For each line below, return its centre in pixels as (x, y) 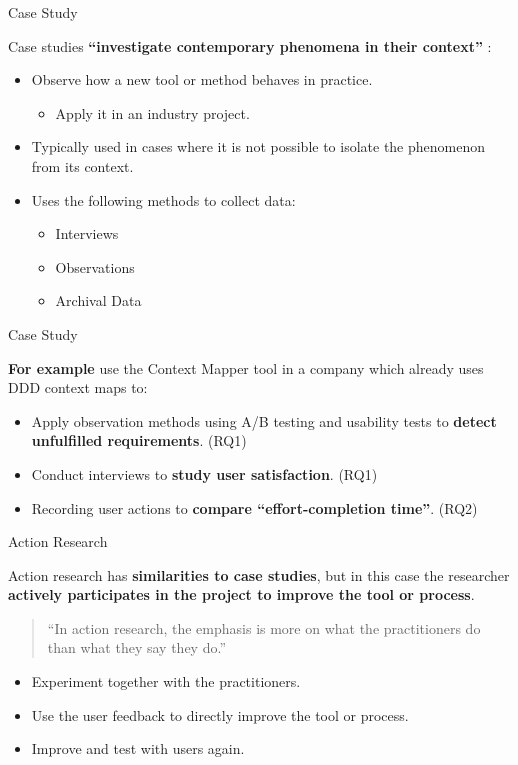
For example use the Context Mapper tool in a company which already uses (246, 367)
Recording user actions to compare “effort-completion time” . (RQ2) (254, 507)
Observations (95, 266)
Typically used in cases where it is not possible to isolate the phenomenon (258, 146)
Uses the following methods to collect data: (163, 199)
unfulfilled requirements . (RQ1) (139, 440)
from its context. (82, 165)
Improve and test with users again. (138, 748)
